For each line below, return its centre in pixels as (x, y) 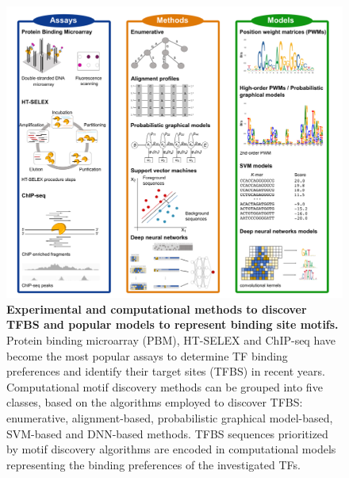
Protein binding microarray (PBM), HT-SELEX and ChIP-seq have (171, 340)
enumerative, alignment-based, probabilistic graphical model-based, (170, 418)
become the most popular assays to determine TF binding (147, 355)
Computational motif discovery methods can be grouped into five (165, 386)
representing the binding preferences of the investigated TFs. (153, 464)
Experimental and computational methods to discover (157, 308)
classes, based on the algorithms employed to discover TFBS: (155, 402)
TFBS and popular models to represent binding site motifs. (173, 324)
